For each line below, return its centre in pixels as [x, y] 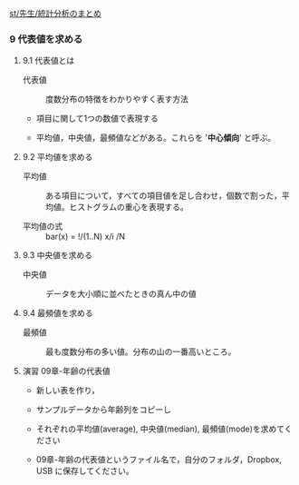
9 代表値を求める [46, 39]
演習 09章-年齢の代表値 [66, 371]
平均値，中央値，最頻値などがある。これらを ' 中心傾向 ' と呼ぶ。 [156, 138]
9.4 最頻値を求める [58, 313]
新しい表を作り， [68, 391]
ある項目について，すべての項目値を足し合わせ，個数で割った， [164, 196]
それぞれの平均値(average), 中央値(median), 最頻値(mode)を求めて [160, 429]
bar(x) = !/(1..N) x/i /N [85, 237]
